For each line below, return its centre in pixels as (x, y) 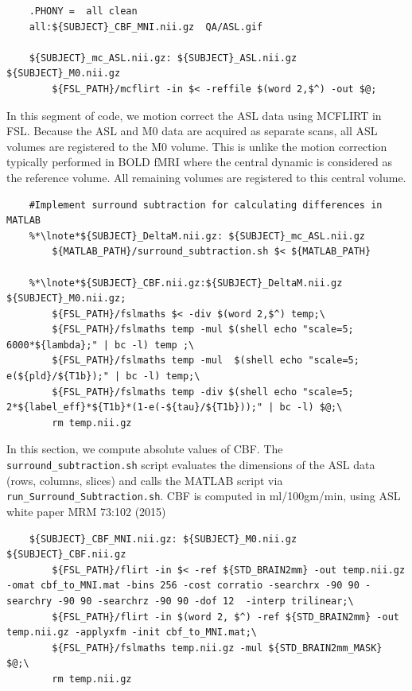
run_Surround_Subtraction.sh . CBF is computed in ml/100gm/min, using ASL (204, 496)
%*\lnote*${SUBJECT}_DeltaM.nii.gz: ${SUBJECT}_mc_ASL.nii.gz (197, 236)
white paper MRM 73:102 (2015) (86, 511)
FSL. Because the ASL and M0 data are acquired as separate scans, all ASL (192, 131)
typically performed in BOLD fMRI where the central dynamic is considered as (199, 162)
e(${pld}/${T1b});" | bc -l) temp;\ (103, 377)
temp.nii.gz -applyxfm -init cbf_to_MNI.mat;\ (132, 633)
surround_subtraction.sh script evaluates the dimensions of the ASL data (191, 465)
